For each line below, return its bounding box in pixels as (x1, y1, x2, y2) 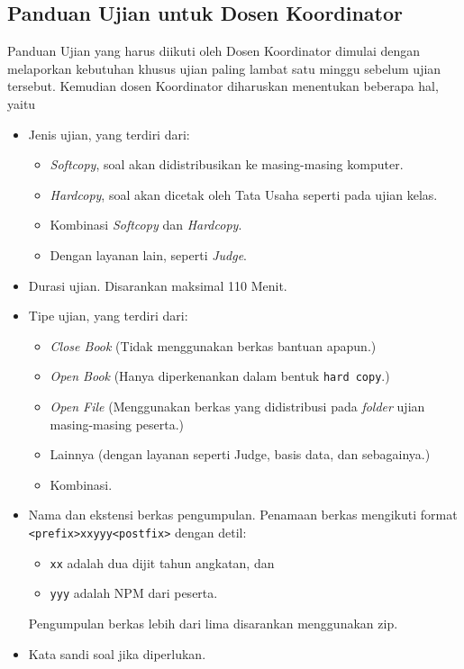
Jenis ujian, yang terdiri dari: (28, 124, 190, 143)
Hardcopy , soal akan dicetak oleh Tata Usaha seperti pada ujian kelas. (50, 185, 438, 203)
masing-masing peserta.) (50, 414, 185, 433)
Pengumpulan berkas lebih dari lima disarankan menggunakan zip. (28, 613, 398, 632)
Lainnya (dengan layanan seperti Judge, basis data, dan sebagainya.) (50, 445, 431, 464)
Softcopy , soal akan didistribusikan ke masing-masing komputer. (50, 155, 404, 174)
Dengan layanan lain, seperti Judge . (50, 245, 248, 264)
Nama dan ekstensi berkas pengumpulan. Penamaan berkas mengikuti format (28, 505, 458, 524)
